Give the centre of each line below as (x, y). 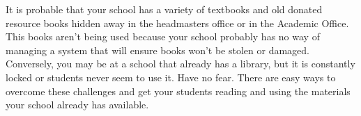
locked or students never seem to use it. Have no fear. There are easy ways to (171, 77)
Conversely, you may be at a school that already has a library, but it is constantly (180, 64)
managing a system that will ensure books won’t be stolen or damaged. (158, 50)
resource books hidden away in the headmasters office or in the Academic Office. (177, 23)
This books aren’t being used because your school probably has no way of (163, 36)
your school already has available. (77, 105)
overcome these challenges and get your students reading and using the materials (178, 91)
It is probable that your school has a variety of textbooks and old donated (164, 9)
